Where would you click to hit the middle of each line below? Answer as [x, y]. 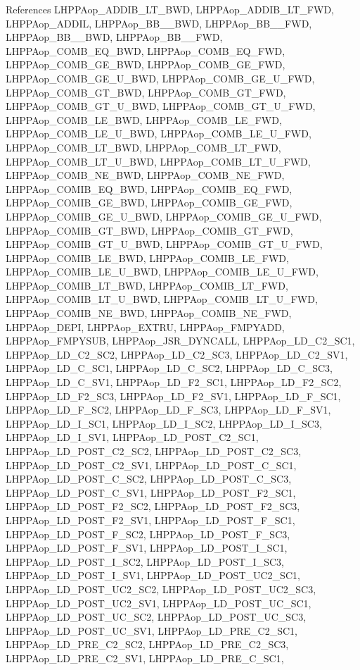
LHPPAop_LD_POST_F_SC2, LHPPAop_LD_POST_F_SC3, [148, 534]
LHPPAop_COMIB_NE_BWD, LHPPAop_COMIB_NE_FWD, [149, 313]
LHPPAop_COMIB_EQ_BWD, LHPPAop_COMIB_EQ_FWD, [149, 188]
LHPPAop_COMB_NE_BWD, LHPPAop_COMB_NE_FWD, [145, 175]
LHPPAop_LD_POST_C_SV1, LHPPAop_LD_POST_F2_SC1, [151, 492]
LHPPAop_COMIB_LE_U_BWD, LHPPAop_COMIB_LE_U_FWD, [162, 272]
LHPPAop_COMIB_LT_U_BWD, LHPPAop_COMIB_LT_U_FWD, [162, 299]
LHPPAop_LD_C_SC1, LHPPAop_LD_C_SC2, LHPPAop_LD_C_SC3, [169, 368]
